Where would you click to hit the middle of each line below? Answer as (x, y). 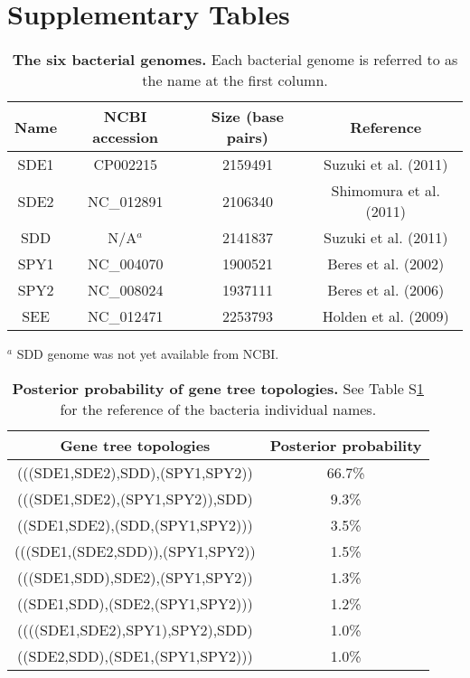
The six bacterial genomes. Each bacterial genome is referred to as (235, 60)
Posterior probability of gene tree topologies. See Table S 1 (218, 388)
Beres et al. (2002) (386, 264)
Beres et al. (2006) (386, 290)
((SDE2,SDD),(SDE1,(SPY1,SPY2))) (135, 655)
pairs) (248, 137)
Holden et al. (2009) (385, 316)
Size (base (247, 117)
